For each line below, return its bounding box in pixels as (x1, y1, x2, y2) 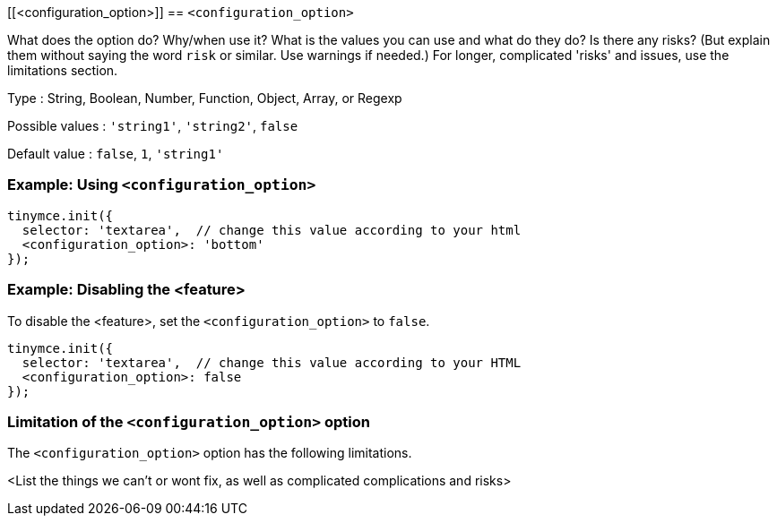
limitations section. (7, 63, 118, 78)
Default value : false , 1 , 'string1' (7, 146, 224, 161)
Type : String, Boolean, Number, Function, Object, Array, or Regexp (7, 90, 402, 106)
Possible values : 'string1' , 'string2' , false (7, 118, 298, 133)
